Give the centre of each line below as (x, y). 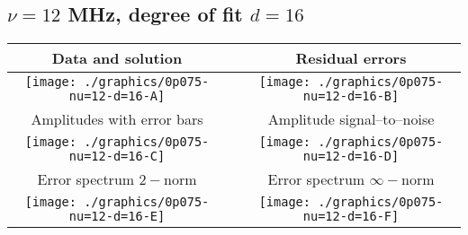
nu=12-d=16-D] (351, 157)
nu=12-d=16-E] (117, 217)
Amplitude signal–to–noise (351, 119)
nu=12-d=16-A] (117, 96)
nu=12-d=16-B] (351, 96)
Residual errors (351, 58)
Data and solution (117, 58)
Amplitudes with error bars (117, 119)
